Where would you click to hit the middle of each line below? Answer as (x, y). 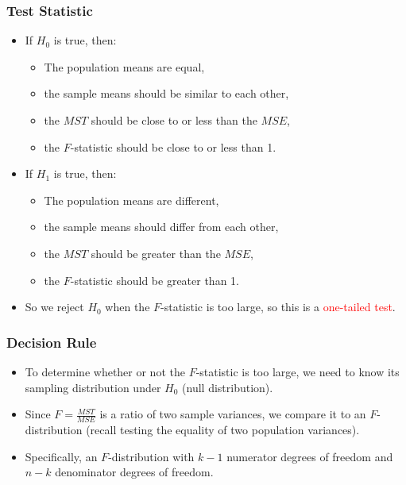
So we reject (54, 307)
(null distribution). (228, 387)
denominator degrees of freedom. (134, 472)
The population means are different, (131, 200)
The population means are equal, (124, 66)
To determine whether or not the (105, 371)
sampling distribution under (93, 387)
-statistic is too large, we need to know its (298, 371)
